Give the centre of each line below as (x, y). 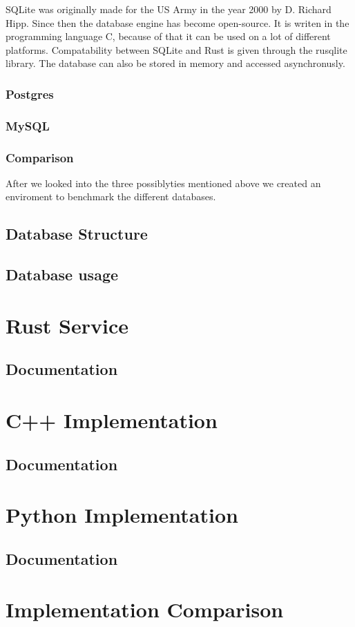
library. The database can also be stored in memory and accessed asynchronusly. (175, 63)
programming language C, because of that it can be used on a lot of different (168, 36)
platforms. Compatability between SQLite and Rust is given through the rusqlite (176, 49)
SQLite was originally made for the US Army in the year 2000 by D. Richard (169, 9)
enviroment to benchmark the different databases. (111, 196)
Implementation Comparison (145, 609)
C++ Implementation (112, 419)
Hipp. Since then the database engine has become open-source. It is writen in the (177, 22)
